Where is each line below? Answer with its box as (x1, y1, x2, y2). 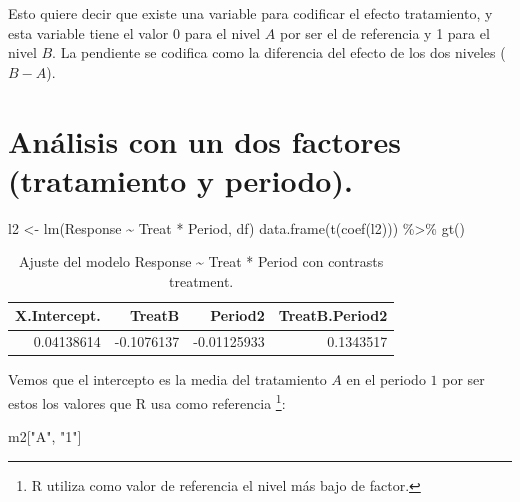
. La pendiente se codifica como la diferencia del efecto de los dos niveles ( (52, 42, 506, 63)
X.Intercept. (15, 305, 101, 326)
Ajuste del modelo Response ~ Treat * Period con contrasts (19, 251, 384, 272)
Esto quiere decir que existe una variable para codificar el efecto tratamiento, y (8, 3, 493, 23)
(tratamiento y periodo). (8, 159, 353, 200)
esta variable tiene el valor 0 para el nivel (8, 22, 261, 43)
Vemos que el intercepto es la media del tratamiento (8, 369, 327, 390)
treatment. (169, 270, 234, 291)
